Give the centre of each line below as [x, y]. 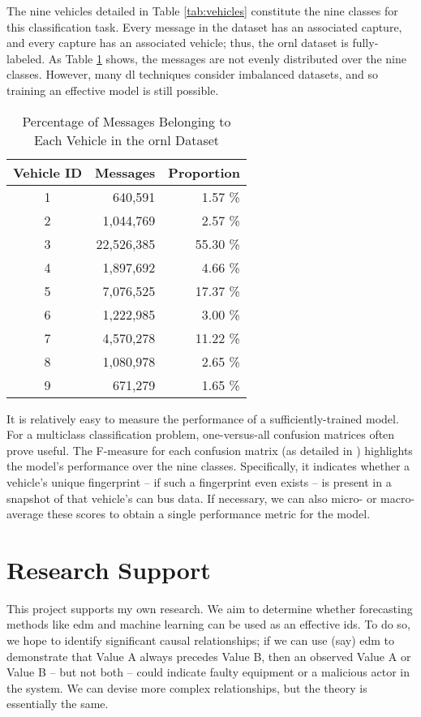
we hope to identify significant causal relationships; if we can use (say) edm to [201, 640]
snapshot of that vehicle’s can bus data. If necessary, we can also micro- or [192, 498]
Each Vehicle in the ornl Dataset [127, 140]
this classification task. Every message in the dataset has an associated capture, [204, 26]
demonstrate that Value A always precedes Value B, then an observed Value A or [209, 656]
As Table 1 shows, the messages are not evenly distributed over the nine [227, 58]
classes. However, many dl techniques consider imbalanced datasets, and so [192, 74]
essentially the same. [58, 704]
